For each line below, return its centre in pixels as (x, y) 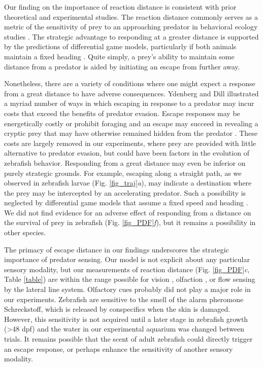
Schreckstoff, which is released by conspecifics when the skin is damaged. (117, 309)
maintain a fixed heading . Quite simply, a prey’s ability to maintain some (119, 56)
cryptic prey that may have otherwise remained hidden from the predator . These (131, 133)
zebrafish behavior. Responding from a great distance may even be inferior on (125, 162)
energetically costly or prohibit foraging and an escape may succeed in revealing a (131, 123)
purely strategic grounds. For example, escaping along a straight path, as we (123, 173)
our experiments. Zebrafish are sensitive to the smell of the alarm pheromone (124, 299)
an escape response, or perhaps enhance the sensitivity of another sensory (119, 348)
